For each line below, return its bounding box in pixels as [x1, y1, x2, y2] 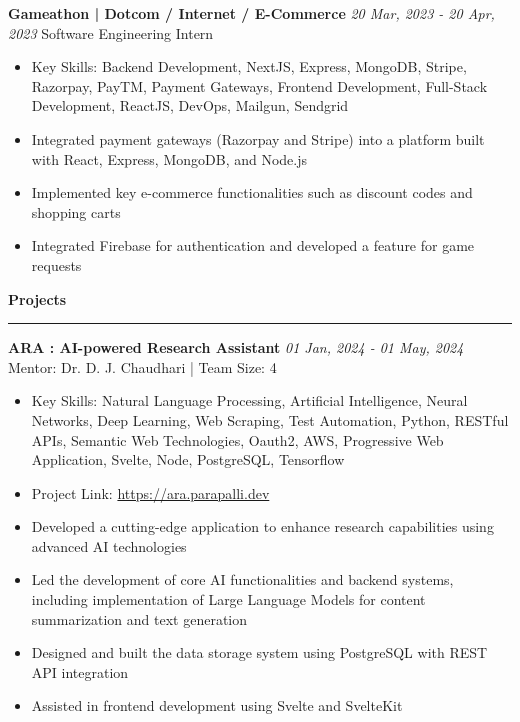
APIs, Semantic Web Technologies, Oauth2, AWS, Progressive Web [31, 429, 444, 450]
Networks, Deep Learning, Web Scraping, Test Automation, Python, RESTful [31, 409, 509, 430]
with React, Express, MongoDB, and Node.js [31, 148, 308, 169]
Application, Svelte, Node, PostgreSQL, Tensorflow [31, 449, 345, 470]
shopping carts [31, 201, 121, 222]
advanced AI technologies [31, 535, 187, 556]
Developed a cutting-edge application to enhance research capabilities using [31, 516, 494, 537]
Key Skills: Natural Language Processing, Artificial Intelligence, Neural [31, 390, 468, 411]
